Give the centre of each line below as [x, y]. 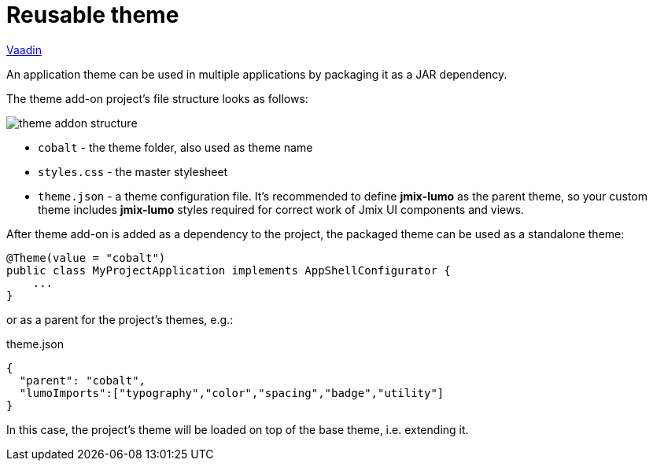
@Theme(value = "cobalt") [86, 257]
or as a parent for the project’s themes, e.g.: [120, 319]
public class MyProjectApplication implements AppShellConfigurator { [229, 270]
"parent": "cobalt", [83, 380]
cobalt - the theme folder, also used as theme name [175, 147]
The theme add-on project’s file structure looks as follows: [157, 98]
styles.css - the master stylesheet [133, 171]
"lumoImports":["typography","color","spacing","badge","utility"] [232, 393]
